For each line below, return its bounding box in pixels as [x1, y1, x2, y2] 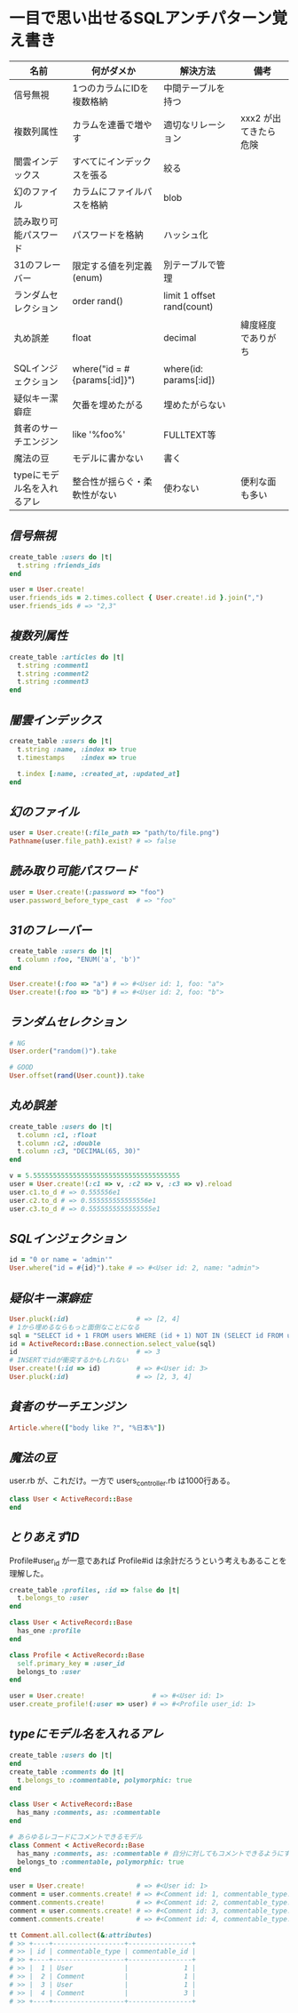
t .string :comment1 [17, 661, 90, 670]
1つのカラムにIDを [72, 82, 149, 94]
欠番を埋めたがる [72, 398, 144, 411]
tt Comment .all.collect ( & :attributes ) [9, 1930, 153, 1939]
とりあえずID [9, 1530, 80, 1545]
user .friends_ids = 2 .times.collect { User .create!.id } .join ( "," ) [9, 593, 264, 603]
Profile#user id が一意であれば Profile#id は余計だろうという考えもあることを [9, 1555, 287, 1568]
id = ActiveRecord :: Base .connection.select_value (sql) [9, 1339, 216, 1348]
